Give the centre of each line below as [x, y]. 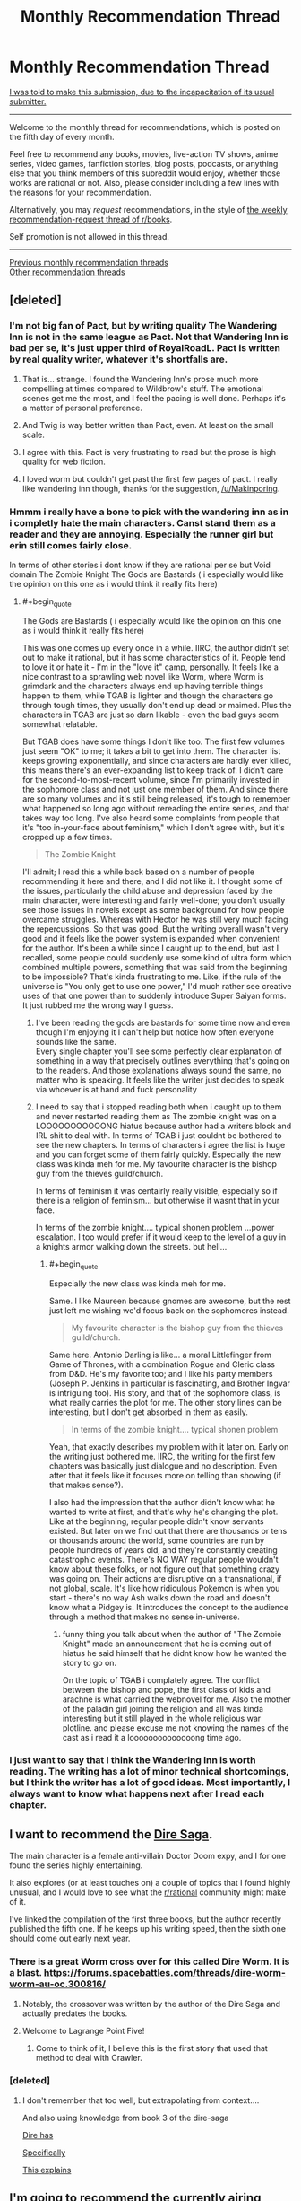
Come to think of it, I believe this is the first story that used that [152, 2048]
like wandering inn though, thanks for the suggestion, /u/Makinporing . [151, 488]
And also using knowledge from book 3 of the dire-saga [125, 2118]
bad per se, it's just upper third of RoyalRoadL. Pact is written [145, 348]
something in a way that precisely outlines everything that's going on [163, 1060]
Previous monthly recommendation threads [89, 262]
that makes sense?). [86, 1485]
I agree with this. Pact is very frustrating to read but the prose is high [149, 452]
